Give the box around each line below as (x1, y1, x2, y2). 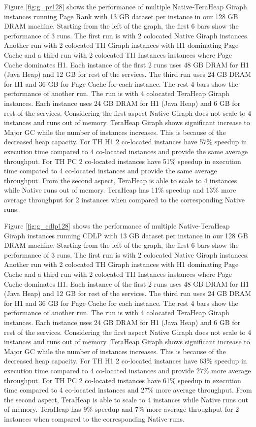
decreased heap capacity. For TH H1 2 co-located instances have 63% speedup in (4, 356, 247, 366)
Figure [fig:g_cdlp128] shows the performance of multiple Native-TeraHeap (4, 221, 230, 231)
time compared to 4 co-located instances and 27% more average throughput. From (4, 385, 252, 395)
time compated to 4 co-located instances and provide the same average (4, 165, 217, 176)
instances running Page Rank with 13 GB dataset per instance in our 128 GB (4, 11, 238, 21)
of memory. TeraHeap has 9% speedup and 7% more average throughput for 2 (4, 404, 239, 414)
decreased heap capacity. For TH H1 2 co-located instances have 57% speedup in (4, 136, 247, 147)
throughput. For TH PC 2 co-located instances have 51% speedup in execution (4, 156, 241, 166)
